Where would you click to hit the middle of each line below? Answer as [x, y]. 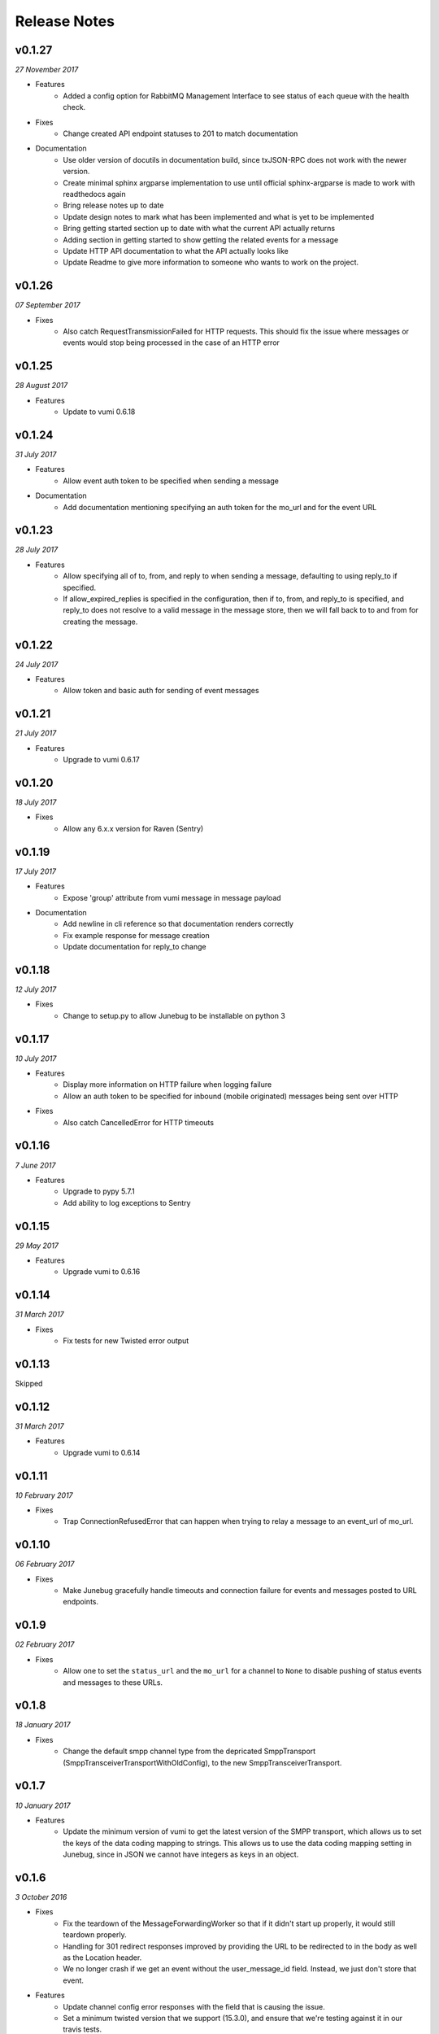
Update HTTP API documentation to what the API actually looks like [176, 251]
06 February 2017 [45, 1564]
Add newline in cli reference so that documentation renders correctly [178, 924]
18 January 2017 [43, 1725]
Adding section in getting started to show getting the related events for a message [201, 239]
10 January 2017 [43, 1805]
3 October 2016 [41, 1897]
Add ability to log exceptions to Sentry [127, 1203]
